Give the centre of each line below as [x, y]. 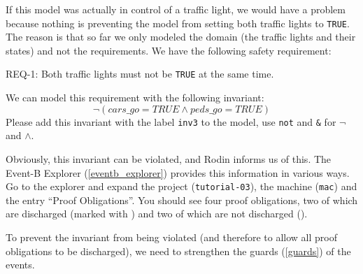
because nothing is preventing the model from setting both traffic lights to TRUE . [178, 23]
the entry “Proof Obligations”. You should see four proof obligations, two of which [182, 200]
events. [20, 265]
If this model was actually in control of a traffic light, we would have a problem [176, 9]
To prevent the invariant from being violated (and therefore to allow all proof [171, 237]
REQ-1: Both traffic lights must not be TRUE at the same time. [140, 74]
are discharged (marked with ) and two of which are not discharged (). [157, 214]
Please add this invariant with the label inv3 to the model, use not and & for [171, 121]
